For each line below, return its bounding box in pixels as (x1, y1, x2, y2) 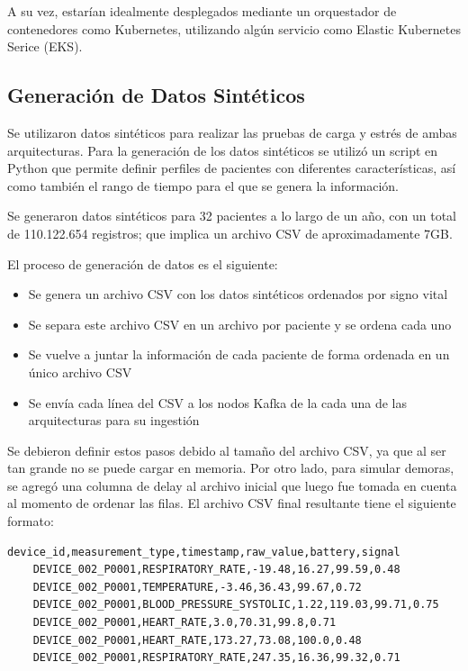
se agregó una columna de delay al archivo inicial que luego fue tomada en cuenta (7, 476, 457, 494)
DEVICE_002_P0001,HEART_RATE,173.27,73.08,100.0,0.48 (32, 633, 362, 647)
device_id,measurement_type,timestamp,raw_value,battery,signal (7, 545, 400, 558)
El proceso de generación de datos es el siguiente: (7, 254, 278, 273)
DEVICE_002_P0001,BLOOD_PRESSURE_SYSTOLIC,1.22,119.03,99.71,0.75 (32, 598, 439, 612)
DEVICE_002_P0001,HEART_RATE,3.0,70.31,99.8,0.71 (32, 616, 337, 630)
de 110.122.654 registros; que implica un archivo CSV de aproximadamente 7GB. (7, 223, 453, 242)
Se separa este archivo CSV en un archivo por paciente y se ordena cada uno (28, 314, 452, 333)
